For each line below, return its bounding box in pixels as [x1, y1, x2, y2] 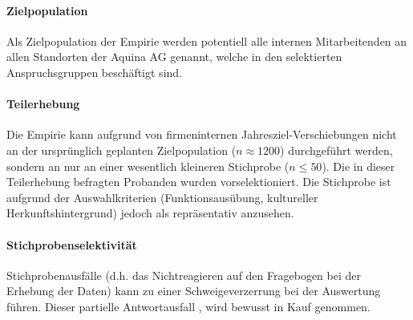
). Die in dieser [322, 157, 395, 174]
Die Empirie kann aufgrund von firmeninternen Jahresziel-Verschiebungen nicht [6, 126, 397, 143]
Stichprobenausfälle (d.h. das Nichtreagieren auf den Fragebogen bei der [6, 266, 361, 283]
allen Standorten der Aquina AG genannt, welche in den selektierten [6, 48, 342, 65]
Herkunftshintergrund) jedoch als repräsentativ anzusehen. [6, 205, 294, 221]
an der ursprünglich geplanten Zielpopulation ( [6, 141, 237, 158]
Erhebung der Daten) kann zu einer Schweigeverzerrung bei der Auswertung [6, 282, 381, 299]
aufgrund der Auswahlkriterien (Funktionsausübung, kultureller [6, 188, 318, 205]
